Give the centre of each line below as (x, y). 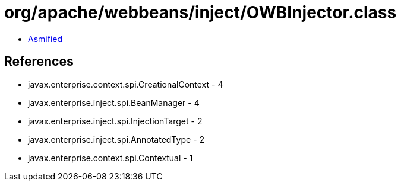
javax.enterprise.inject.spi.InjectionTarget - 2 (115, 121)
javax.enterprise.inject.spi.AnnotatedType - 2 (116, 139)
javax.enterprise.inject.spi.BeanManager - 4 (114, 102)
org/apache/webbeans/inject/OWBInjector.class (200, 12)
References (39, 62)
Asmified (45, 39)
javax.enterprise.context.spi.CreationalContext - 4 (126, 84)
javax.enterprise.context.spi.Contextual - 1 (110, 158)
